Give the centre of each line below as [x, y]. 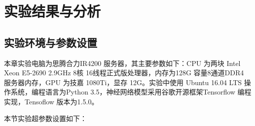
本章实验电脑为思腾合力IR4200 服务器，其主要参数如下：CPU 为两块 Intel [122, 63]
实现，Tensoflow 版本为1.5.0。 [51, 101]
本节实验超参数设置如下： [45, 118]
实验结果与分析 [53, 11]
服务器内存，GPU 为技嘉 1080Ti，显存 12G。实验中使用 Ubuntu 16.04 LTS [123, 82]
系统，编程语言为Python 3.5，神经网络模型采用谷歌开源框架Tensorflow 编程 [131, 92]
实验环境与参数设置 [51, 42]
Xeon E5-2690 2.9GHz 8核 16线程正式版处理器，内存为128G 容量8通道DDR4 [124, 73]
